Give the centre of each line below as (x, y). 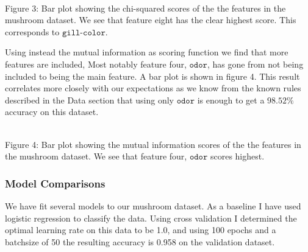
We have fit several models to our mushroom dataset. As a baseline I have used (153, 205)
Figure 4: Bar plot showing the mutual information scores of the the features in (153, 144)
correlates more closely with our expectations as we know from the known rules (153, 88)
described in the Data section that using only (89, 100)
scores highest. (237, 156)
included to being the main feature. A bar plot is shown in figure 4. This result (152, 76)
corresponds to (32, 31)
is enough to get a (231, 100)
